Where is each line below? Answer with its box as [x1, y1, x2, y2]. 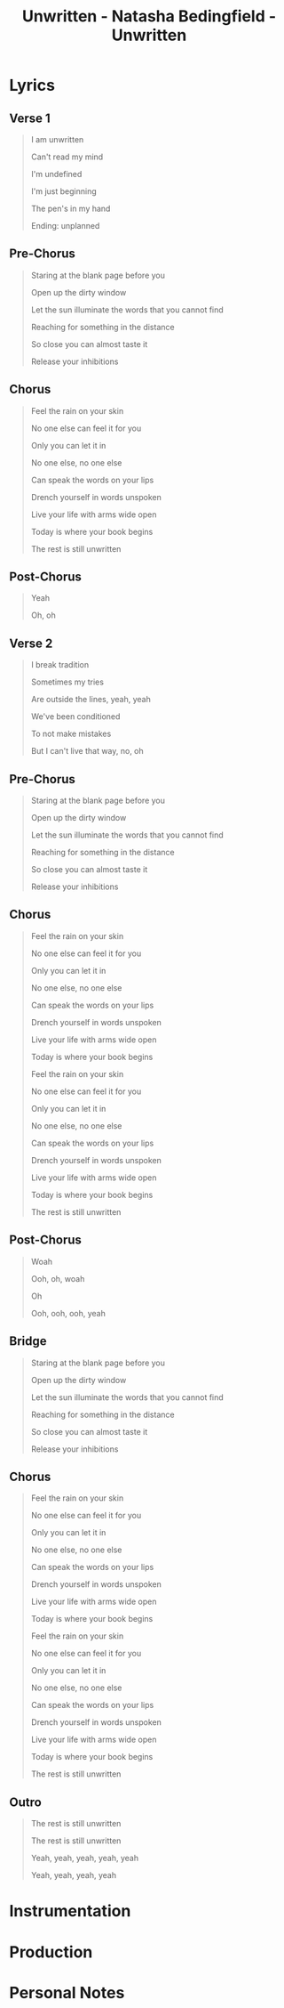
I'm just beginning [30, 186, 98, 197]
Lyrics [9, 76, 56, 95]
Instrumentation [9, 1901, 131, 1922]
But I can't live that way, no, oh [30, 746, 144, 757]
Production [9, 1942, 93, 1962]
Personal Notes [9, 1982, 125, 2003]
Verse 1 [9, 110, 51, 125]
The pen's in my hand [30, 203, 111, 214]
